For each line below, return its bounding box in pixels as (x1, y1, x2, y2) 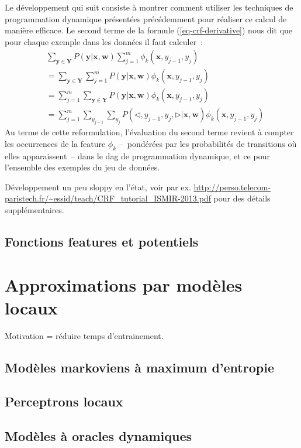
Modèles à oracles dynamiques (5, 427, 192, 445)
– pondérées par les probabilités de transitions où (119, 137, 297, 149)
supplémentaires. (5, 204, 64, 216)
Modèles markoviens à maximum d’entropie (5, 358, 274, 376)
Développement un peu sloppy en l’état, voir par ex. (5, 180, 191, 193)
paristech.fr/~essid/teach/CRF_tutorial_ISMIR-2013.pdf (5, 192, 211, 204)
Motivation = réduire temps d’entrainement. (5, 329, 164, 341)
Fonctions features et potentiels (5, 232, 199, 250)
